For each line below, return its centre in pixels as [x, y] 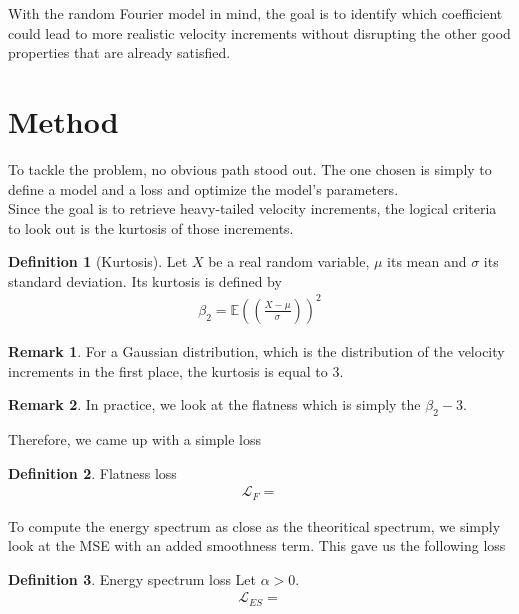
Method [63, 120]
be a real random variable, [289, 261]
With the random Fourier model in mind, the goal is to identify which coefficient [255, 13]
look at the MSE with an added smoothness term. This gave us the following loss [257, 545]
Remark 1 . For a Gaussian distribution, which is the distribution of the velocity [256, 351]
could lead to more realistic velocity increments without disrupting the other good [259, 32]
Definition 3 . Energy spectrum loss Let [132, 578]
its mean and [427, 261]
